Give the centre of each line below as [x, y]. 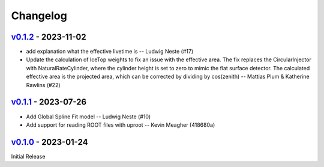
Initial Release [28, 156]
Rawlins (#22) [43, 85]
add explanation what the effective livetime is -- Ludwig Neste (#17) [110, 52]
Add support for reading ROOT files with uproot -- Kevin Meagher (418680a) [121, 125]
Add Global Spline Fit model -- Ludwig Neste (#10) [88, 117]
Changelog [39, 16]
